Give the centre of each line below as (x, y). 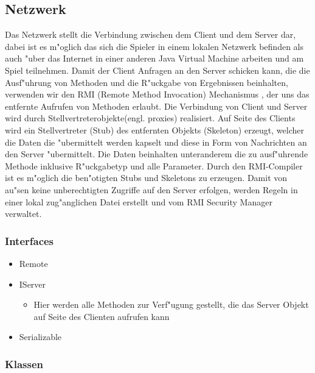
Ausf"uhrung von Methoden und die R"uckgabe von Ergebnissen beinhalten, (147, 82)
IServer (33, 284)
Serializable (40, 337)
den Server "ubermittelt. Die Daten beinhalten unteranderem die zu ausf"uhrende (157, 154)
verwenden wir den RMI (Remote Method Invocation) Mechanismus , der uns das (157, 94)
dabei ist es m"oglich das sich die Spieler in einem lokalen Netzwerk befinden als (154, 46)
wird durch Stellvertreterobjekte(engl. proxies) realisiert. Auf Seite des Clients (150, 118)
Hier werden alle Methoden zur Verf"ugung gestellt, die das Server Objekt (171, 304)
